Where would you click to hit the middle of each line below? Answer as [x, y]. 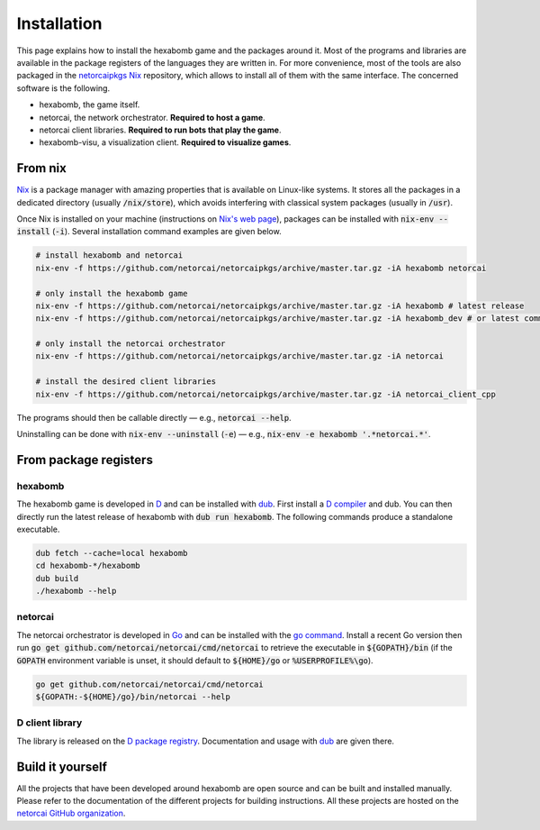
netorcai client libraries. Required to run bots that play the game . [161, 130]
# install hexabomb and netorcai [109, 255]
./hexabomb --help [76, 591]
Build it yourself [62, 766]
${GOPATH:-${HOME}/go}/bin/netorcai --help [133, 697]
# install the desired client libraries [126, 382]
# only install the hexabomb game [112, 293]
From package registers [85, 460]
